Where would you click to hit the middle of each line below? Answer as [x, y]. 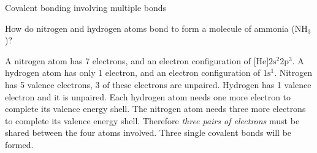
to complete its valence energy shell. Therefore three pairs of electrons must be [152, 120]
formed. [19, 144]
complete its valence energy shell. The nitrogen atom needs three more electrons [155, 109]
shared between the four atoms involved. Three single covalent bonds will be [148, 132]
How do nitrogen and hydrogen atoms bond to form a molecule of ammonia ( [150, 28]
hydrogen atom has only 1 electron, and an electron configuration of [133, 73]
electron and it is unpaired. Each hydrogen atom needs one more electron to [148, 96]
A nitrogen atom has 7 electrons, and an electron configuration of [128, 60]
